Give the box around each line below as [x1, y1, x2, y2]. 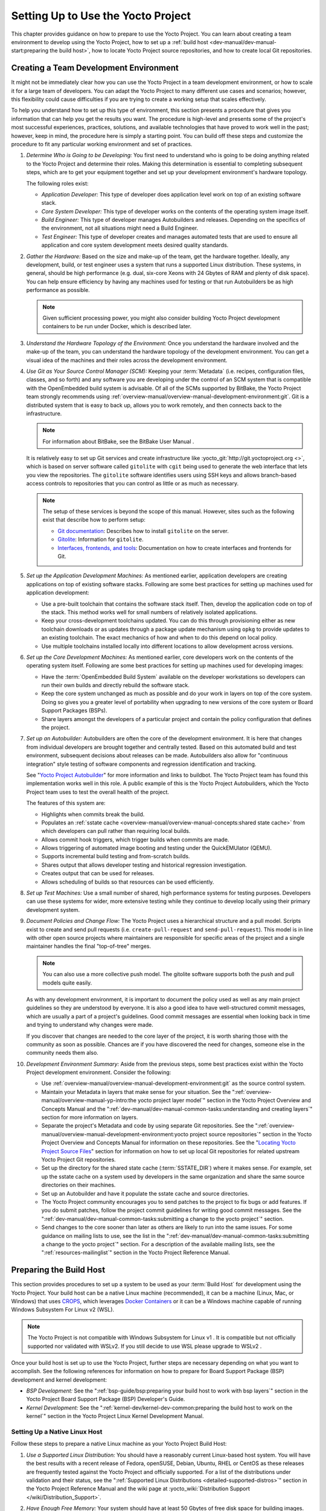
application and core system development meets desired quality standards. [41, 242, 229, 249]
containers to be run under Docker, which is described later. [42, 323, 192, 330]
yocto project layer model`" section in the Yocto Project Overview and [138, 1097, 311, 1104]
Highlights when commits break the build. [41, 811, 145, 818]
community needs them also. [26, 1049, 99, 1056]
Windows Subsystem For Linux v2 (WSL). [11, 1306, 115, 1313]
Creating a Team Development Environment [11, 63, 179, 73]
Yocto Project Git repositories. [41, 1156, 116, 1163]
